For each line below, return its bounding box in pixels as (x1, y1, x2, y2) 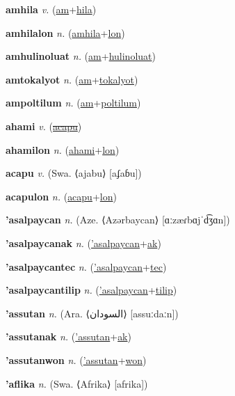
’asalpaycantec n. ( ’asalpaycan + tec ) (6, 259, 167, 274)
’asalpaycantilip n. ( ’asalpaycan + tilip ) (6, 283, 177, 297)
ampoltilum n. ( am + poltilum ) (6, 95, 141, 110)
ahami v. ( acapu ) (6, 118, 82, 133)
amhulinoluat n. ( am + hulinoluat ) (6, 49, 156, 63)
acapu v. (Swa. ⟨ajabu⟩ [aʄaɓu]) (6, 166, 142, 180)
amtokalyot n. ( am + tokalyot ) (6, 72, 138, 86)
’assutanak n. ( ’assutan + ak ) (6, 329, 131, 344)
